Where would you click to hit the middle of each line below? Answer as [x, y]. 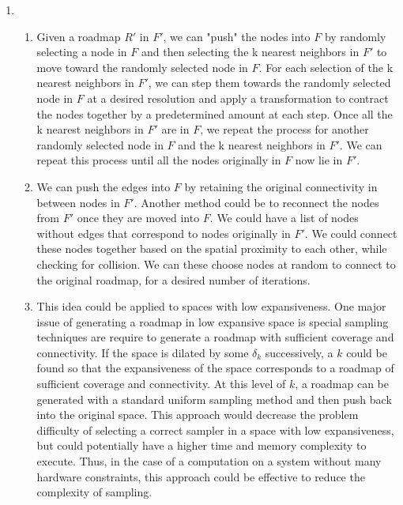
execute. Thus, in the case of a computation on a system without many [209, 461]
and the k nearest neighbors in [252, 144]
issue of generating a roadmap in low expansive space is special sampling [213, 321]
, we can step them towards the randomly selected [269, 83]
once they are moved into [138, 218]
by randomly [355, 36]
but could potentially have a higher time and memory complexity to [201, 445]
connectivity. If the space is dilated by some [143, 352]
